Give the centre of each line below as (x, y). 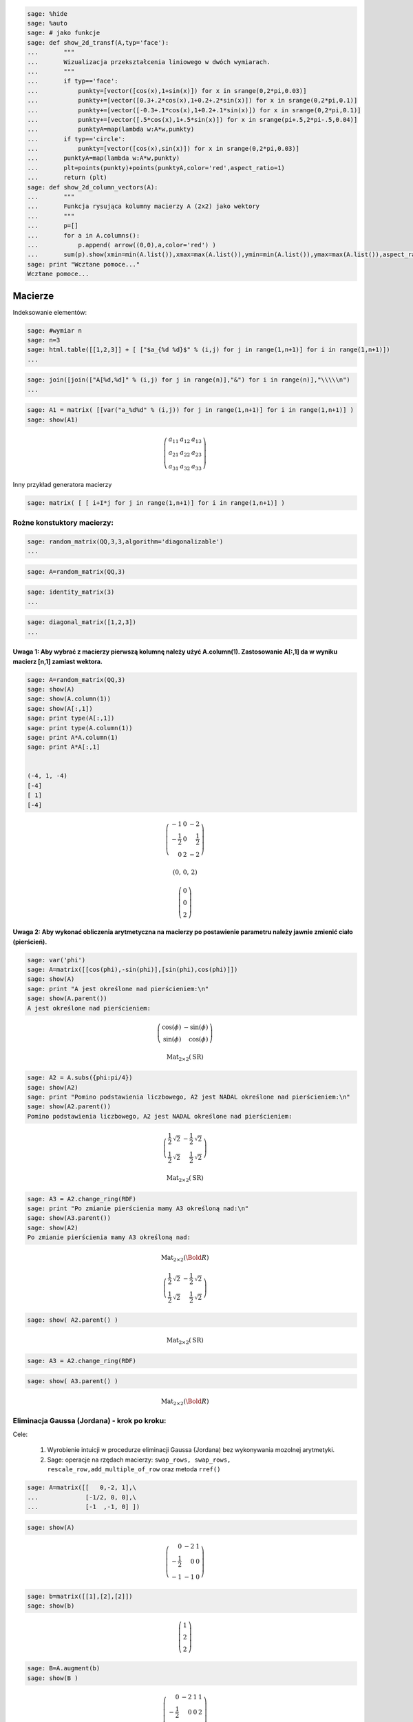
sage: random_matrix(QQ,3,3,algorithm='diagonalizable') (125, 541)
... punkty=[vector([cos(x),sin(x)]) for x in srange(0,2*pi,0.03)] (163, 149)
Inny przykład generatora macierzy (62, 484)
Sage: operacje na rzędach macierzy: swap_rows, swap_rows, (139, 1460)
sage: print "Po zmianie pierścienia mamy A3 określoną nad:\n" (138, 1208)
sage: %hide (47, 13)
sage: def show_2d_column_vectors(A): (93, 187)
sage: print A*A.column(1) (73, 737)
